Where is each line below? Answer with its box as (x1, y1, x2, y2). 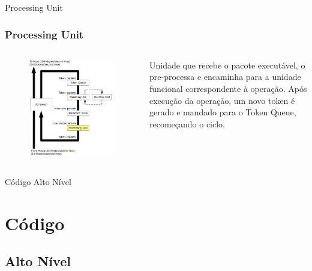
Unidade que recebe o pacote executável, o (149, 58, 305, 71)
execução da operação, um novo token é (149, 94, 295, 106)
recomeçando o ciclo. (149, 117, 226, 130)
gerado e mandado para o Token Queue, (149, 106, 296, 118)
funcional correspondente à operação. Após (149, 82, 307, 94)
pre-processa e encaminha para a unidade (149, 70, 301, 83)
